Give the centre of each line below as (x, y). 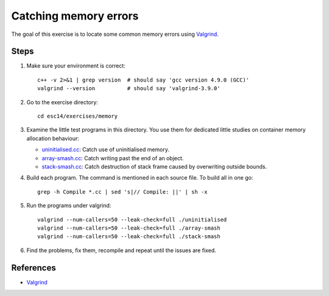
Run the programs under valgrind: (69, 206)
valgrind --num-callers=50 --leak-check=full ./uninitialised (132, 220)
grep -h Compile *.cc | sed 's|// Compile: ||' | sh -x (122, 192)
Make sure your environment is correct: (76, 66)
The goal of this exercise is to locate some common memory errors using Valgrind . (115, 34)
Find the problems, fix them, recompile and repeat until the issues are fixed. (121, 250)
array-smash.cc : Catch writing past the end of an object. (113, 158)
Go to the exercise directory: (62, 102)
